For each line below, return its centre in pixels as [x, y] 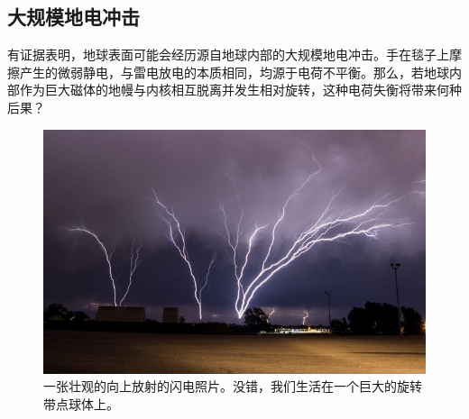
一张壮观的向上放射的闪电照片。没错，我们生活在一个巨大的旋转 [233, 386]
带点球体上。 [81, 403]
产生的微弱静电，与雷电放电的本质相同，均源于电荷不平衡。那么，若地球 [234, 72]
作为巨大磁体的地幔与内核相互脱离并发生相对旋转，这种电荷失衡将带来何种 [240, 90]
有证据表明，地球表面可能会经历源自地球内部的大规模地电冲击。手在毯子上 [228, 55]
